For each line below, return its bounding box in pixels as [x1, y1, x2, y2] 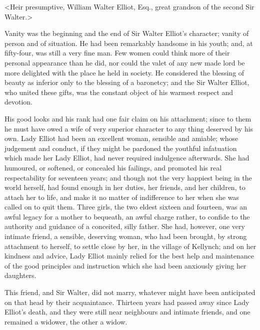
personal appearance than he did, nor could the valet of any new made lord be [4, 57, 245, 67]
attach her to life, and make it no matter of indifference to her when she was [4, 191, 239, 202]
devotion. [4, 96, 33, 107]
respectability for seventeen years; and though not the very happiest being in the [4, 172, 252, 182]
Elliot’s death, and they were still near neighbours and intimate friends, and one [4, 306, 250, 317]
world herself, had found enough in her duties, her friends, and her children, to [4, 182, 245, 192]
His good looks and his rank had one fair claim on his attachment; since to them [4, 113, 251, 123]
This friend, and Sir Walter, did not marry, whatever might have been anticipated [4, 287, 255, 297]
